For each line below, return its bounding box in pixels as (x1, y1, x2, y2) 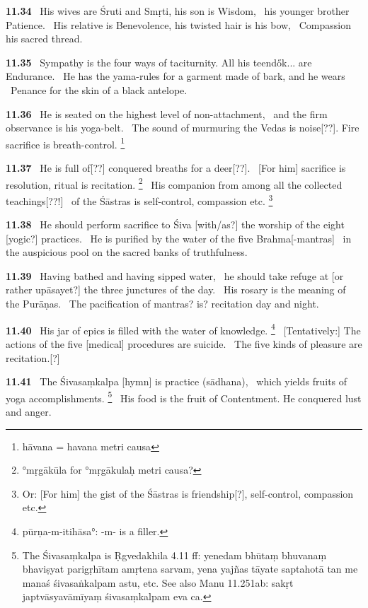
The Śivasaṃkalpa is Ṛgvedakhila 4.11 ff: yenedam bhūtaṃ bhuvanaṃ (22, 547, 327, 562)
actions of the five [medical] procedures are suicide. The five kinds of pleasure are (6, 336, 362, 351)
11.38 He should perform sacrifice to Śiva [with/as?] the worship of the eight (6, 217, 345, 232)
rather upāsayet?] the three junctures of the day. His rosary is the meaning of (6, 282, 346, 297)
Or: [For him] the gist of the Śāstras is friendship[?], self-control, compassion (22, 486, 354, 501)
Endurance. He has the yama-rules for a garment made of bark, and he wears (6, 69, 345, 83)
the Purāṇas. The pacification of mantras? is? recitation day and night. (6, 296, 319, 311)
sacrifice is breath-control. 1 (6, 134, 125, 151)
